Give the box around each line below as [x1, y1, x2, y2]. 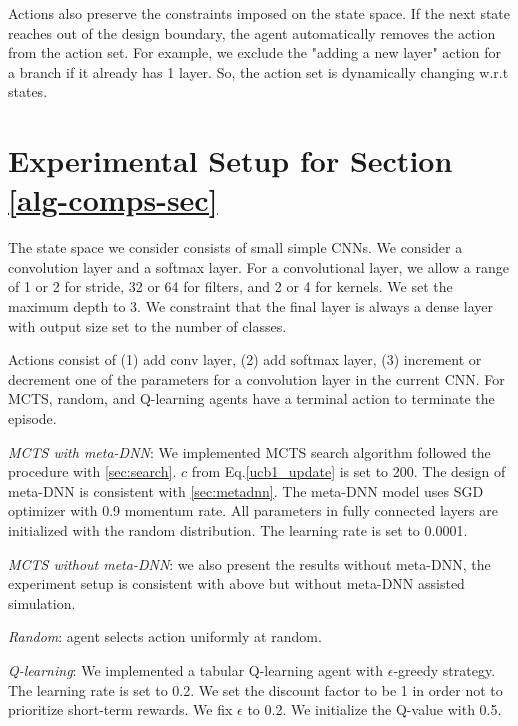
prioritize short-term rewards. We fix [8, 699, 233, 720]
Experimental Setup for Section [8, 140, 453, 181]
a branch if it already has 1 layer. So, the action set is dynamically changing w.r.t [8, 61, 509, 82]
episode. [8, 408, 57, 429]
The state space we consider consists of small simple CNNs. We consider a [8, 237, 463, 258]
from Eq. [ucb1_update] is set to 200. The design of [191, 461, 506, 482]
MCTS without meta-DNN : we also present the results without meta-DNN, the [8, 553, 491, 574]
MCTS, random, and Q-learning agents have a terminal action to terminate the [8, 388, 495, 409]
